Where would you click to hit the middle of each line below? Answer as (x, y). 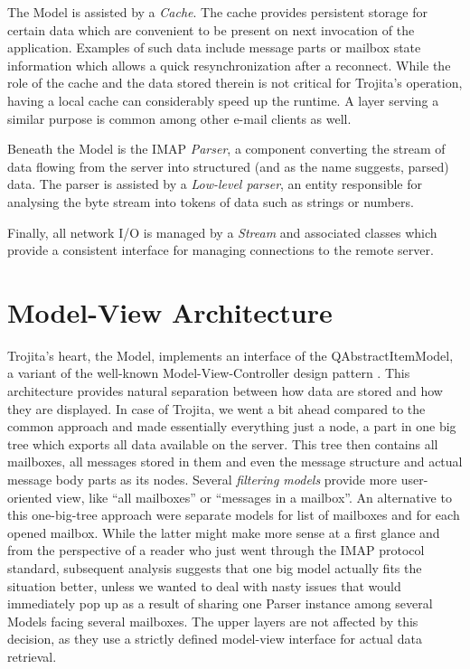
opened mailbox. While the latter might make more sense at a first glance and (224, 532)
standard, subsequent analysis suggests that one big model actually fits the (215, 567)
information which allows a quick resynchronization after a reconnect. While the (229, 65)
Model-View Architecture (170, 311)
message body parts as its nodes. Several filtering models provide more (202, 479)
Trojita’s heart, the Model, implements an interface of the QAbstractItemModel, (230, 355)
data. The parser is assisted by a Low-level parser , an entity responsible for (215, 184)
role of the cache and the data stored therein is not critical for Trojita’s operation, (235, 83)
